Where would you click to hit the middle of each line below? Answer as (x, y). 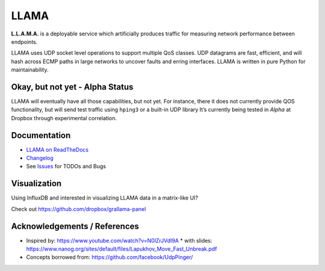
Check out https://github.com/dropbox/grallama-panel (79, 209)
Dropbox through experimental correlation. (64, 118)
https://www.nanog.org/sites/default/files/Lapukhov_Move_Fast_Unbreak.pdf (122, 249)
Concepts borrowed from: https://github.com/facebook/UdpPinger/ (110, 257)
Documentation (41, 135)
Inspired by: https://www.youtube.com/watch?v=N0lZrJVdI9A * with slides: (119, 240)
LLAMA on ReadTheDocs (57, 150)
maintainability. (30, 70)
